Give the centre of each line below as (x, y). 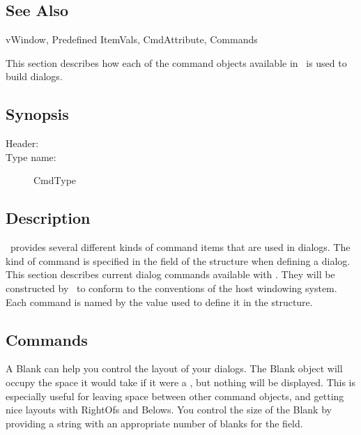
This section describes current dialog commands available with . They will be (170, 274)
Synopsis (37, 114)
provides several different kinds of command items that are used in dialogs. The (180, 247)
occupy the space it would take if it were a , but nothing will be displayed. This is (180, 382)
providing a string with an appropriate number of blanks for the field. (154, 423)
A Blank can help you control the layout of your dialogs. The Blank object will (174, 368)
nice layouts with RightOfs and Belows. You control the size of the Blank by (169, 410)
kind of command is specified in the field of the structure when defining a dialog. (178, 260)
